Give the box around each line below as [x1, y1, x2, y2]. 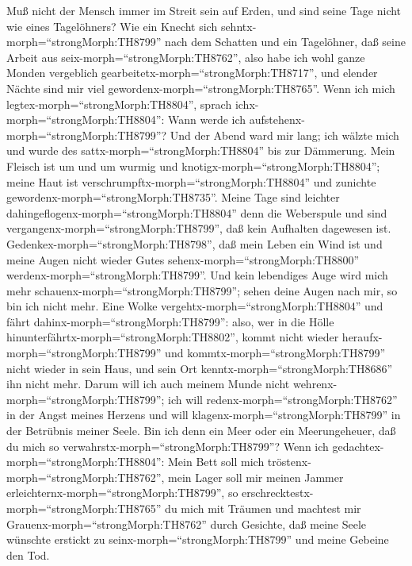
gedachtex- [332, 437, 384, 454]
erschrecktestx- [242, 484, 314, 501]
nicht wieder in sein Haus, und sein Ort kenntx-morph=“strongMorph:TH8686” [6, 360, 393, 376]
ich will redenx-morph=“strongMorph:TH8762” [168, 391, 398, 407]
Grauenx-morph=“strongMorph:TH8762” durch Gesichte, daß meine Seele [6, 515, 367, 532]
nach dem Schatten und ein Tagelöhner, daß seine [165, 33, 406, 50]
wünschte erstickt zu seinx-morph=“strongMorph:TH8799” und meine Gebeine [6, 531, 389, 548]
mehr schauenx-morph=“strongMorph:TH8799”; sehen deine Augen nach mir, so [6, 282, 398, 298]
